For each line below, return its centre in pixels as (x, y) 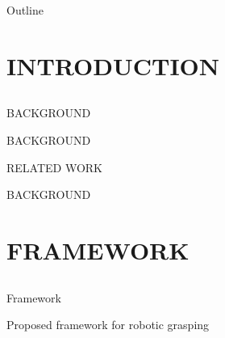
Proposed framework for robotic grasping (108, 325)
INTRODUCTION (113, 65)
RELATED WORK (55, 167)
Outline (25, 10)
